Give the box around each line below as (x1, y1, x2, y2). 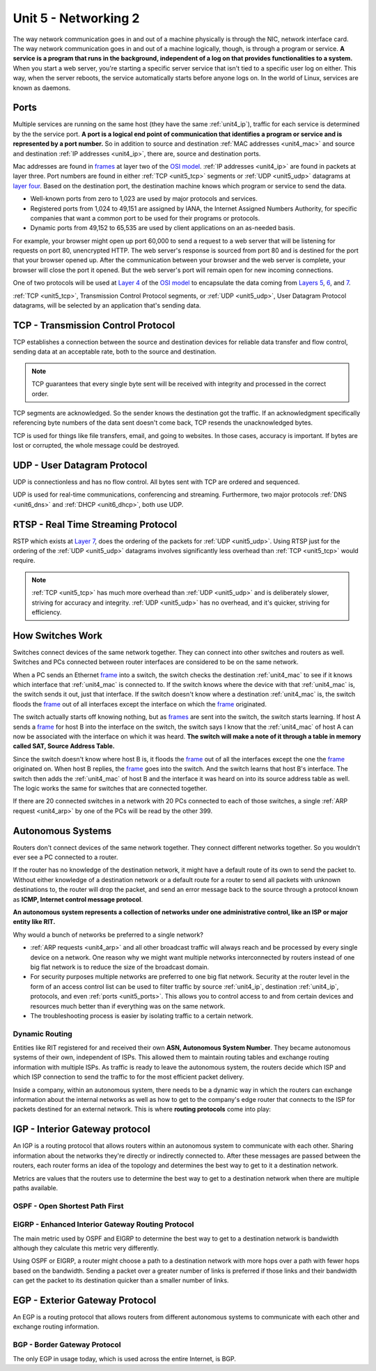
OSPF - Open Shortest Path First (13, 1201, 124, 1211)
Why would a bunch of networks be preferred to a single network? (13, 930, 203, 939)
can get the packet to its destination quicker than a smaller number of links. (13, 1276, 229, 1285)
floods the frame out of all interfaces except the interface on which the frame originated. (13, 699, 267, 708)
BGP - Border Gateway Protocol (13, 1340, 121, 1349)
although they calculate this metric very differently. (13, 1243, 159, 1252)
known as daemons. (13, 84, 71, 92)
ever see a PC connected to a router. (13, 853, 118, 861)
